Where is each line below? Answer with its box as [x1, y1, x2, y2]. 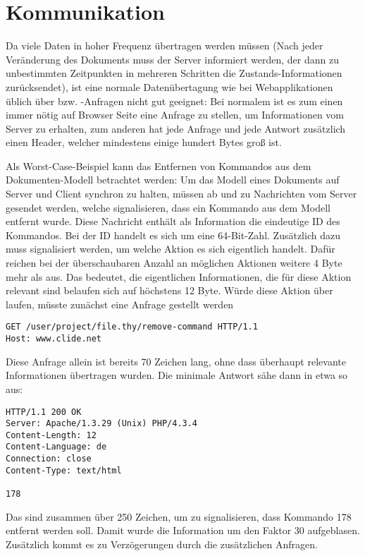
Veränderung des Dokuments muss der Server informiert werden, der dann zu [6, 52, 339, 66]
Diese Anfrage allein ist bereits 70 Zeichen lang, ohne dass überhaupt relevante [6, 353, 346, 368]
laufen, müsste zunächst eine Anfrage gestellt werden [6, 296, 234, 311]
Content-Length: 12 [6, 430, 97, 440]
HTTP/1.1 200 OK [6, 406, 82, 417]
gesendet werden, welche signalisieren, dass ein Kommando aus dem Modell [6, 200, 330, 214]
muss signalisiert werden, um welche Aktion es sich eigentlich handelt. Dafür [6, 241, 335, 256]
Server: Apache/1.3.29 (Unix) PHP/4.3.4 [6, 418, 198, 429]
